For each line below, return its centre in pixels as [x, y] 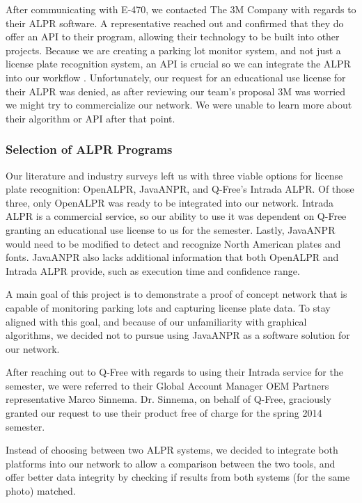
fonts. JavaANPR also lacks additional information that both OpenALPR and [172, 257]
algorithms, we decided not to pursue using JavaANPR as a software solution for [178, 335]
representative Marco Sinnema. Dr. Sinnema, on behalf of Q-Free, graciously [168, 399]
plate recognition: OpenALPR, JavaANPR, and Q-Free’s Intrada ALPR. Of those [180, 189]
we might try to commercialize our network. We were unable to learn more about [179, 105]
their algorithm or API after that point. [90, 118]
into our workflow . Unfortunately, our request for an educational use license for [176, 77]
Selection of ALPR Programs [89, 149]
